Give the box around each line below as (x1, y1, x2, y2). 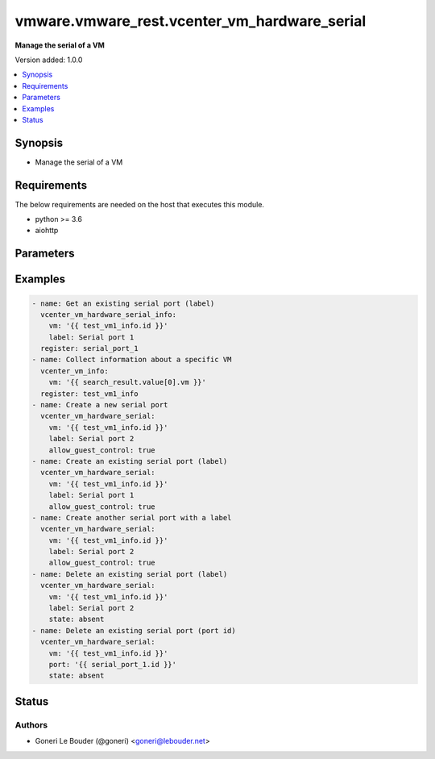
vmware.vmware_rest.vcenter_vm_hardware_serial (14, 12, 367, 30)
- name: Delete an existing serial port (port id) (31, 626, 237, 635)
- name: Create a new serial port (31, 400, 168, 410)
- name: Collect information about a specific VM (31, 355, 232, 365)
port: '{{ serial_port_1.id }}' (48, 660, 177, 669)
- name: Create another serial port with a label (31, 513, 232, 522)
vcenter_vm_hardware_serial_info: (40, 310, 177, 319)
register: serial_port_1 (40, 344, 139, 353)
